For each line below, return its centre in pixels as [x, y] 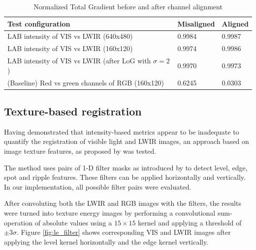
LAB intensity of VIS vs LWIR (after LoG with [79, 61]
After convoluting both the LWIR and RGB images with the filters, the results [123, 203]
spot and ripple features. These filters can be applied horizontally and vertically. [125, 177]
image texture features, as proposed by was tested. [80, 151]
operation [18, 222]
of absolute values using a [73, 222]
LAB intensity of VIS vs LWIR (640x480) [70, 36]
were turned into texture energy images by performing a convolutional [110, 213]
